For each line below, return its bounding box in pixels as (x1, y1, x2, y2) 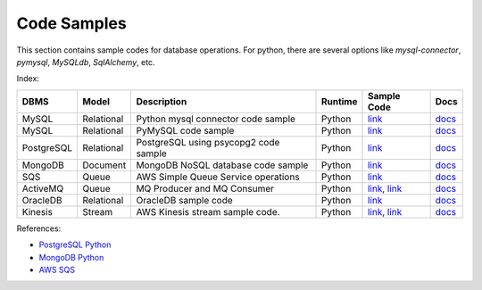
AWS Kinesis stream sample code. (136, 205, 280, 218)
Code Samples (16, 13, 127, 33)
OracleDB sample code (136, 194, 234, 206)
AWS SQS (38, 264, 76, 275)
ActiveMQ (21, 182, 64, 195)
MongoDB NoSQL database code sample (136, 159, 309, 171)
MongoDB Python (38, 252, 104, 262)
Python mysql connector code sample (136, 112, 296, 125)
